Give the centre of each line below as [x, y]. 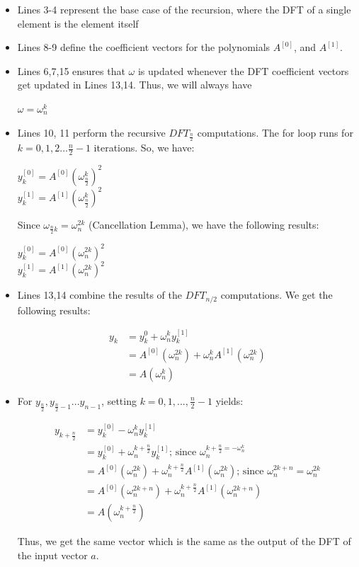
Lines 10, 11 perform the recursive [91, 132]
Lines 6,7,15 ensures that [71, 70]
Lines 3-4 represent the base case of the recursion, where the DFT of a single [184, 9]
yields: [229, 400]
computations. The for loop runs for [275, 132]
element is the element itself [78, 23]
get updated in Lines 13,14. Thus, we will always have [135, 85]
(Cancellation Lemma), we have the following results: [204, 225]
